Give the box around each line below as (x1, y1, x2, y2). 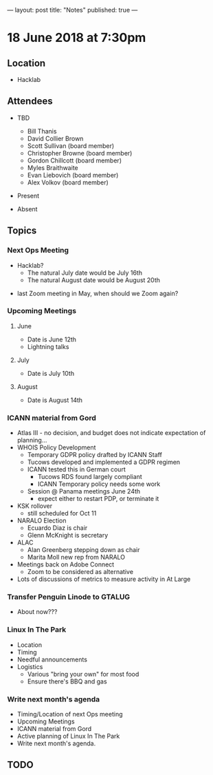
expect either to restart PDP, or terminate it (37, 495, 159, 503)
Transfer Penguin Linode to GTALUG (7, 592, 131, 602)
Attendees (7, 96, 53, 107)
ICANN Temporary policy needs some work (37, 480, 161, 488)
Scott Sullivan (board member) (27, 141, 115, 150)
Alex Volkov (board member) (27, 178, 109, 187)
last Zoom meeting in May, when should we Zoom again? (16, 289, 179, 297)
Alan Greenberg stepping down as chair (27, 546, 140, 554)
